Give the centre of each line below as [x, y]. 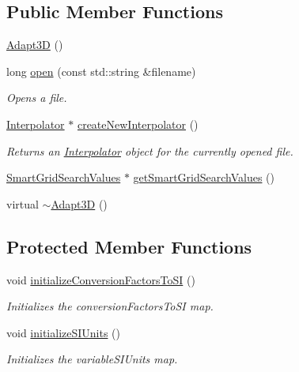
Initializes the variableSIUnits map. [92, 359]
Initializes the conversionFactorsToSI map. [110, 306]
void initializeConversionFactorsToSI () [101, 279]
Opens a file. [37, 98]
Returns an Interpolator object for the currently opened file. [150, 150]
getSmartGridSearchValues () [204, 177]
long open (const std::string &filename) [101, 71]
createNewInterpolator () [138, 124]
